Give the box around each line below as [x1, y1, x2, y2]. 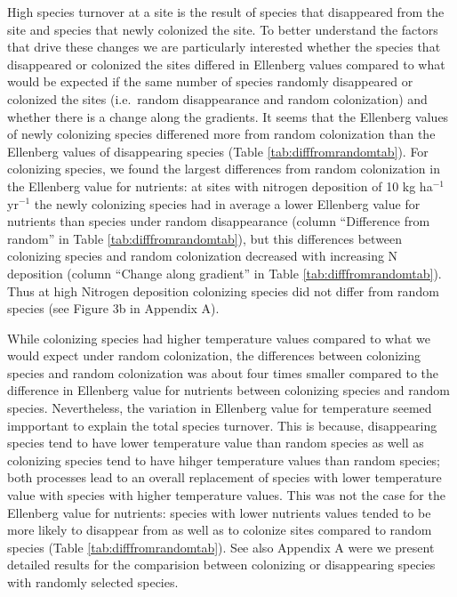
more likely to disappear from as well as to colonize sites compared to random [7, 520, 432, 539]
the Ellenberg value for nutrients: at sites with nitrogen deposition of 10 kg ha [7, 176, 433, 195]
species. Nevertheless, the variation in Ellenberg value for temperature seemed [7, 399, 432, 417]
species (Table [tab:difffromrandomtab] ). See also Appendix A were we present [7, 537, 435, 556]
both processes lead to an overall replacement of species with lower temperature [7, 468, 442, 487]
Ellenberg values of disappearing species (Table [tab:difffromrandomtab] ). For [7, 141, 429, 160]
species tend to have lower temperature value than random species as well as [7, 433, 424, 452]
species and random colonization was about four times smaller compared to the [7, 363, 439, 382]
